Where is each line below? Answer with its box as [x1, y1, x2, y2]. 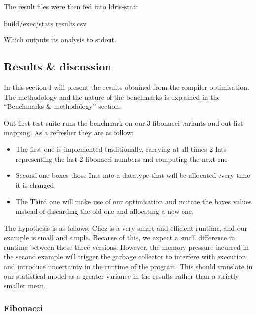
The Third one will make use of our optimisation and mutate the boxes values [15, 196, 252, 207]
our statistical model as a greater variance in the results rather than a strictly [4, 271, 239, 281]
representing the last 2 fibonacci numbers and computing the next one [15, 153, 228, 164]
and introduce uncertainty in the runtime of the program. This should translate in [4, 261, 253, 271]
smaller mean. [4, 280, 46, 291]
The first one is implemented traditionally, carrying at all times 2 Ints [15, 143, 227, 154]
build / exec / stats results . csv [4, 18, 87, 28]
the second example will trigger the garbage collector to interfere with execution [4, 251, 246, 262]
